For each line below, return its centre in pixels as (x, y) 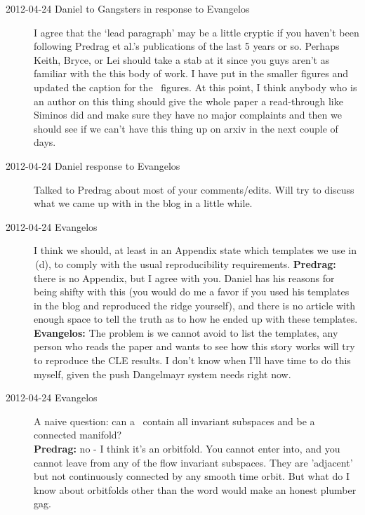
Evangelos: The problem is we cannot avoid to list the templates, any (186, 332)
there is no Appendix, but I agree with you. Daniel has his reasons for (184, 277)
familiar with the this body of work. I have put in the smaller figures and (191, 73)
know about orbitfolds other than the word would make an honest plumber (195, 489)
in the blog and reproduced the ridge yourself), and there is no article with (195, 305)
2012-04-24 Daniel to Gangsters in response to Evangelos (128, 8)
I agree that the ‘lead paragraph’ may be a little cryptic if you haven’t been (197, 32)
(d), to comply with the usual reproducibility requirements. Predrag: (186, 263)
